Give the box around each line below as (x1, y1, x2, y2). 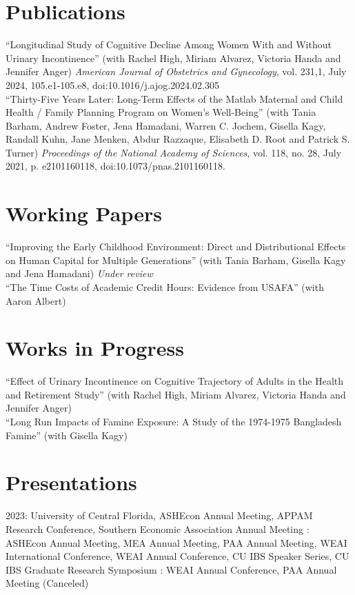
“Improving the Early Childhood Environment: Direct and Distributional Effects (6, 239, 346, 254)
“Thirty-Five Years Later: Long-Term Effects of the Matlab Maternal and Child (6, 91, 343, 105)
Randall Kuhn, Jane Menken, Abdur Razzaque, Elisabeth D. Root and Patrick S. (6, 132, 350, 146)
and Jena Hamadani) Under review (6, 266, 153, 281)
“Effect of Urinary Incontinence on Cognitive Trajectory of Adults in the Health (6, 374, 344, 388)
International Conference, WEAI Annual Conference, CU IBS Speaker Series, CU (6, 549, 349, 563)
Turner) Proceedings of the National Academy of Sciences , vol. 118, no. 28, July (6, 145, 342, 159)
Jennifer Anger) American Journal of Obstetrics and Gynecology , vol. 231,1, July (6, 64, 347, 79)
